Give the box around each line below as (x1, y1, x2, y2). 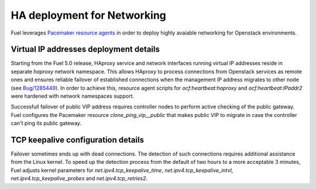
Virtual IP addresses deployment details (11, 44, 160, 54)
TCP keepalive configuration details (11, 135, 145, 145)
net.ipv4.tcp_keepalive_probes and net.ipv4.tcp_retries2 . (11, 175, 148, 182)
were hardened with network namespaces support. (11, 92, 135, 99)
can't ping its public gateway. (11, 120, 82, 127)
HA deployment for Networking (11, 9, 167, 22)
